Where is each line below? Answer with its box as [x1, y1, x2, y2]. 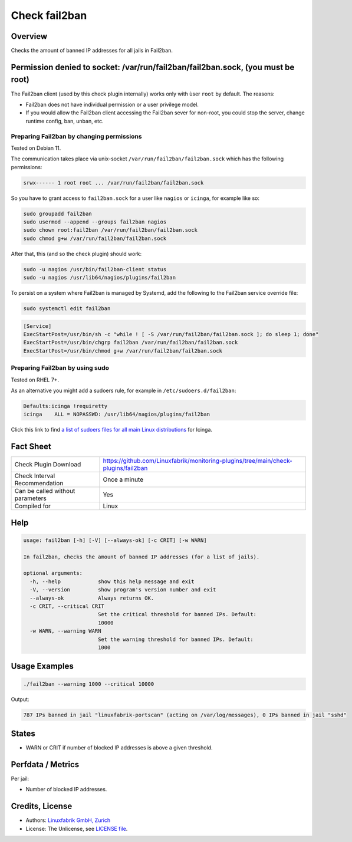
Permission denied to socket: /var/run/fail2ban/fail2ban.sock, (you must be [11, 62, 295, 72]
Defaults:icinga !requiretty [23, 403, 108, 409]
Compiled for [14, 502, 51, 510]
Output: [11, 696, 29, 703]
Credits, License [11, 801, 73, 811]
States [11, 728, 35, 738]
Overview [11, 31, 48, 41]
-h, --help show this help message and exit [29, 578, 195, 585]
